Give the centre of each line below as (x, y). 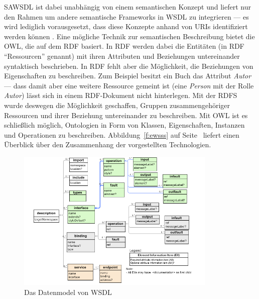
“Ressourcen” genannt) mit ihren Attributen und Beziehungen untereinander (122, 56)
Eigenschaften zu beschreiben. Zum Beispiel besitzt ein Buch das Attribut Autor (128, 76)
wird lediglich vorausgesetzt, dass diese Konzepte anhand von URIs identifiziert (126, 26)
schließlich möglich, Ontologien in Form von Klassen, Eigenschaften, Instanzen (124, 125)
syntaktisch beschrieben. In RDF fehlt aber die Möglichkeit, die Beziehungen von (129, 66)
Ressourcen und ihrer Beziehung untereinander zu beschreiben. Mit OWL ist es (126, 115)
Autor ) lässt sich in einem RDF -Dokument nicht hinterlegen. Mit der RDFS (121, 95)
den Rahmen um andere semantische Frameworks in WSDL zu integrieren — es (126, 16)
